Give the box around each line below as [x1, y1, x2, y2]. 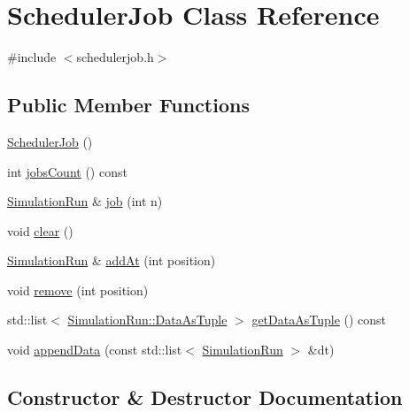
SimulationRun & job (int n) [7, 192, 163, 210]
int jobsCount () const [7, 162, 127, 180]
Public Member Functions [7, 91, 250, 118]
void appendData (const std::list [7, 340, 182, 359]
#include [7, 48, 57, 66]
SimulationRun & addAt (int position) [7, 251, 216, 270]
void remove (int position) [7, 280, 149, 299]
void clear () [7, 221, 73, 240]
